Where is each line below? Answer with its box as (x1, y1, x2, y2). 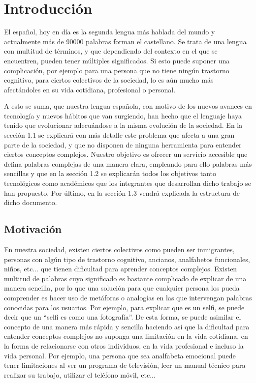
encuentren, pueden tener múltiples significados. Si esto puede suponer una (4, 55, 230, 65)
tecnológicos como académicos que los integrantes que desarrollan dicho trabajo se (4, 178, 251, 188)
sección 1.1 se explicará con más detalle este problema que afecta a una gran (4, 130, 235, 140)
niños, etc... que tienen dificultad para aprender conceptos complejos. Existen (4, 264, 237, 274)
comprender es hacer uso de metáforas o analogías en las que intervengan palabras (4, 292, 252, 302)
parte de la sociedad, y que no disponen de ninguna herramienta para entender (4, 139, 242, 149)
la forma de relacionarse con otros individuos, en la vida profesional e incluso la (4, 340, 244, 351)
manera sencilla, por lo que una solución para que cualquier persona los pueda (4, 283, 240, 293)
